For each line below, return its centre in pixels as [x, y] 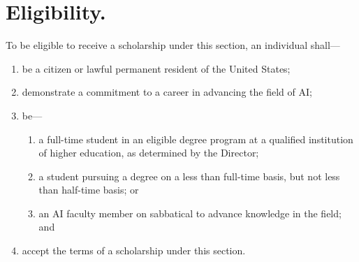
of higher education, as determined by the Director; [149, 153]
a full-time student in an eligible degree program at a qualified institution [196, 139]
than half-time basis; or [89, 190]
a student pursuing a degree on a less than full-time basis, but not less [189, 176]
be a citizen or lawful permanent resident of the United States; [156, 68]
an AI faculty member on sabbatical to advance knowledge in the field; [190, 213]
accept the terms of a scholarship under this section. [134, 250]
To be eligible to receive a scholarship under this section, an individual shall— [173, 45]
